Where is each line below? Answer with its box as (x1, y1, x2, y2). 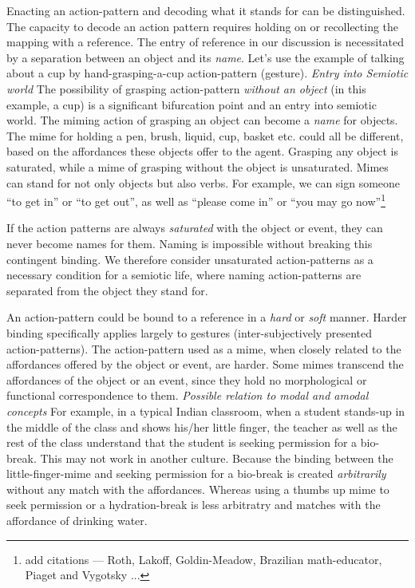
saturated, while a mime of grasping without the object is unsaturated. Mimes (6, 158, 389, 175)
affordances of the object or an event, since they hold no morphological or (6, 371, 367, 388)
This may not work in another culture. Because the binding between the (40, 449, 393, 466)
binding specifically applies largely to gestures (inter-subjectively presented (6, 324, 372, 341)
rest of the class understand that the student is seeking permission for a (6, 434, 358, 451)
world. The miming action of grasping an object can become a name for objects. (6, 112, 398, 128)
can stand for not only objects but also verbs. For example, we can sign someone (6, 174, 401, 191)
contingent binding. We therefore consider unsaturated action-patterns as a (6, 251, 373, 267)
